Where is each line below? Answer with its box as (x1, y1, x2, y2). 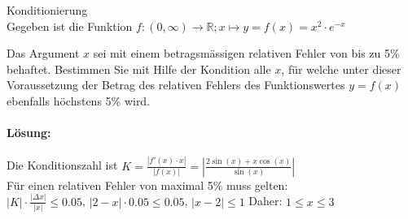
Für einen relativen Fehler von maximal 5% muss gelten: (7, 176, 288, 193)
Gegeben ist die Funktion (7, 17, 133, 34)
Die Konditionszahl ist (7, 157, 118, 174)
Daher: (248, 192, 283, 209)
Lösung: (7, 124, 51, 141)
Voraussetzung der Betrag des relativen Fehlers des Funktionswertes (7, 76, 345, 93)
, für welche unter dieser (281, 60, 401, 77)
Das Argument (7, 45, 80, 62)
